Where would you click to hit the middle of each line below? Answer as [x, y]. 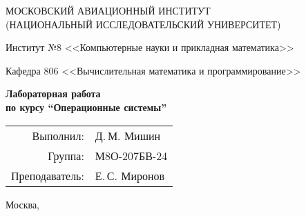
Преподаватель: [48, 175]
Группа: [66, 155]
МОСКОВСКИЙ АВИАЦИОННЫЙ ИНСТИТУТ [108, 10]
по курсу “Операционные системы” [86, 107]
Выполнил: [58, 135]
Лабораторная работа [53, 94]
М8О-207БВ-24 [131, 155]
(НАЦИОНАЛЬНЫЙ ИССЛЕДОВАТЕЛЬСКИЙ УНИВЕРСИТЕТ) [143, 24]
